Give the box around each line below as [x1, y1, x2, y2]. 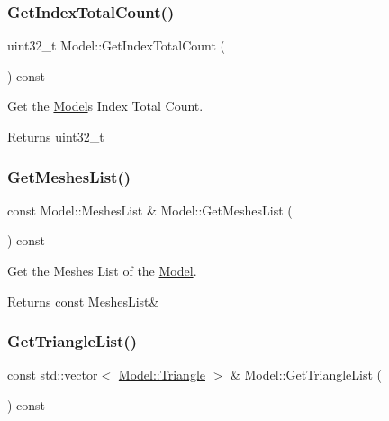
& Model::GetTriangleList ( [230, 365, 383, 384]
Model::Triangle [118, 365, 205, 384]
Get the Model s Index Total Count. [7, 96, 204, 115]
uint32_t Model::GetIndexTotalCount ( [7, 36, 226, 55]
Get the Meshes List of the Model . [7, 261, 197, 279]
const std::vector [7, 365, 98, 384]
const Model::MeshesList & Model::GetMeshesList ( [7, 200, 293, 219]
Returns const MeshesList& [7, 291, 159, 310]
